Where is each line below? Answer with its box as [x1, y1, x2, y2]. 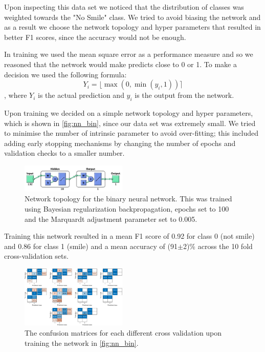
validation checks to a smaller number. [4, 148, 125, 158]
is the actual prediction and [38, 90, 124, 100]
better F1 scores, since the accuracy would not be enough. [4, 31, 186, 42]
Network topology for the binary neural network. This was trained [25, 193, 232, 204]
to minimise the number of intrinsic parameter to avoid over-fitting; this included [4, 128, 259, 138]
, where [4, 90, 27, 100]
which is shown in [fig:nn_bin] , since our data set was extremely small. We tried [4, 117, 256, 128]
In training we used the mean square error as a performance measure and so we [4, 49, 253, 59]
